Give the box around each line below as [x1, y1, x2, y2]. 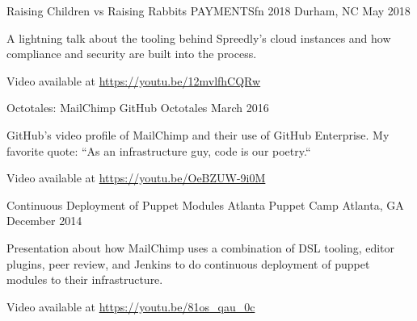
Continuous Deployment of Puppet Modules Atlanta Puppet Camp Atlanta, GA [6, 196, 404, 213]
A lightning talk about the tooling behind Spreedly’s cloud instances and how [6, 29, 391, 46]
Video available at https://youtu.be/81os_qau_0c [6, 298, 255, 315]
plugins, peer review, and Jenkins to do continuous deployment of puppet [6, 255, 370, 272]
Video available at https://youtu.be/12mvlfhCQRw [6, 72, 261, 89]
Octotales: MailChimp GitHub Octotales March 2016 [6, 99, 269, 116]
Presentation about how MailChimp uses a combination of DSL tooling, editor [6, 239, 395, 256]
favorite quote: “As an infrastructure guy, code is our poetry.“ [6, 142, 311, 159]
